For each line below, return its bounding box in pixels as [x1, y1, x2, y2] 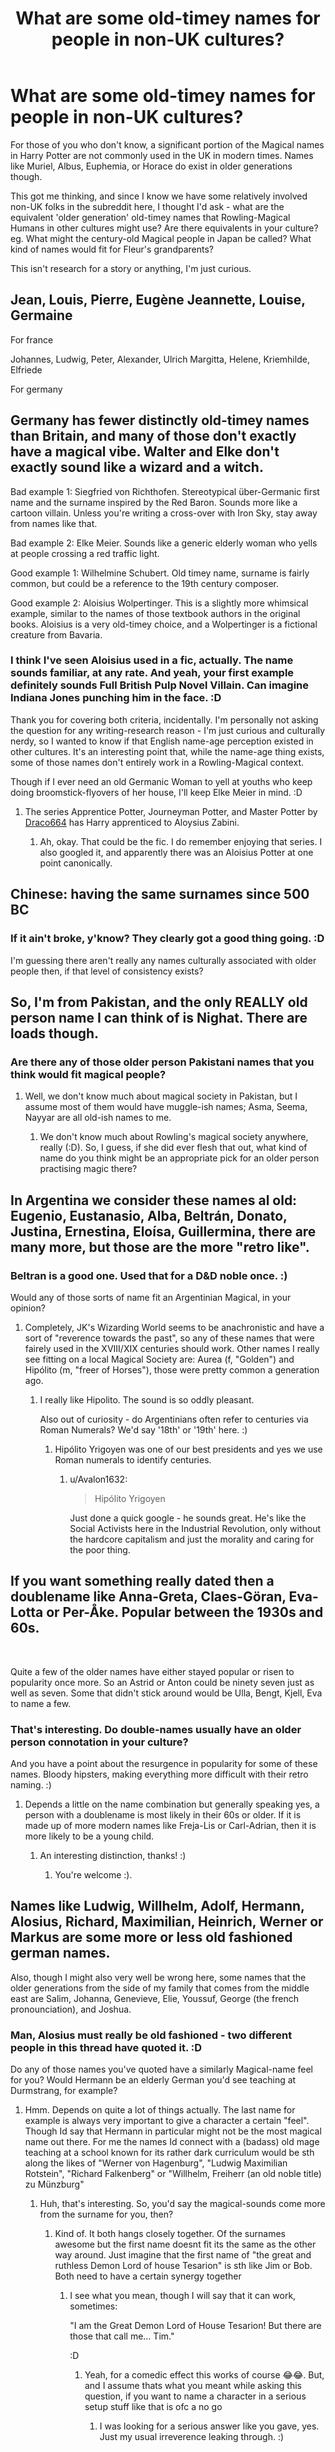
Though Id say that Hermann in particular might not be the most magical [24, 2125, 322, 2137]
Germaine [10, 307, 73, 324]
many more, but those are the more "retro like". [10, 1238, 310, 1256]
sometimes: [69, 2300, 118, 2312]
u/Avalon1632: [69, 1473, 128, 1485]
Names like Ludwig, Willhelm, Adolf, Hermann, [10, 1898, 305, 1915]
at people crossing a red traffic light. [10, 547, 160, 559]
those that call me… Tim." [69, 2330, 175, 2342]
